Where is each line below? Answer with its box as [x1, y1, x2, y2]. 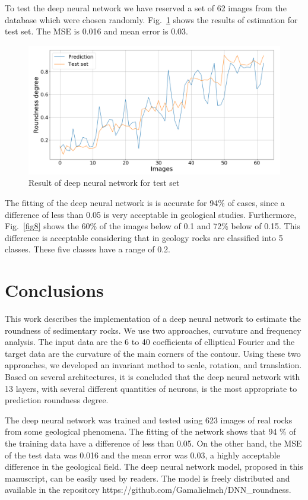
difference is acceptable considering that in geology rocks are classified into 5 [5, 231, 283, 243]
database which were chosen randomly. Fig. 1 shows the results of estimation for [5, 13, 298, 26]
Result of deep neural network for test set [28, 176, 180, 189]
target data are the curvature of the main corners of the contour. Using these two [5, 347, 301, 359]
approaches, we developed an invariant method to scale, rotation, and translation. [5, 359, 302, 371]
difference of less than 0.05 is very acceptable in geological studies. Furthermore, [5, 208, 297, 220]
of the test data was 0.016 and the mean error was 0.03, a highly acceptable [5, 448, 280, 461]
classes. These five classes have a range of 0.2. [5, 243, 170, 255]
